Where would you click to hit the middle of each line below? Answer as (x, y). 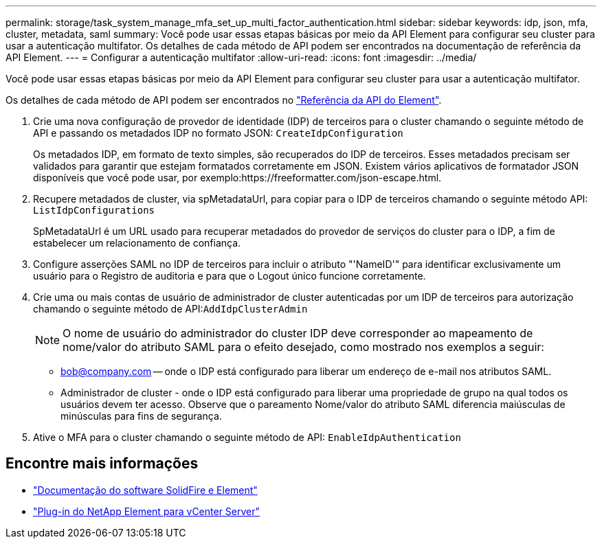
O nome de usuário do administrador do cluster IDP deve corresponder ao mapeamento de (298, 333)
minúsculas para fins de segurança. (141, 416)
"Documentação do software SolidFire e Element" (145, 490)
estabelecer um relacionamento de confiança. (137, 243)
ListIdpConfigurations (94, 210)
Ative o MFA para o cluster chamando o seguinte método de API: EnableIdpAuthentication (247, 437)
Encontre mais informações (102, 464)
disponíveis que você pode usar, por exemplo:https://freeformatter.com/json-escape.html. (237, 178)
